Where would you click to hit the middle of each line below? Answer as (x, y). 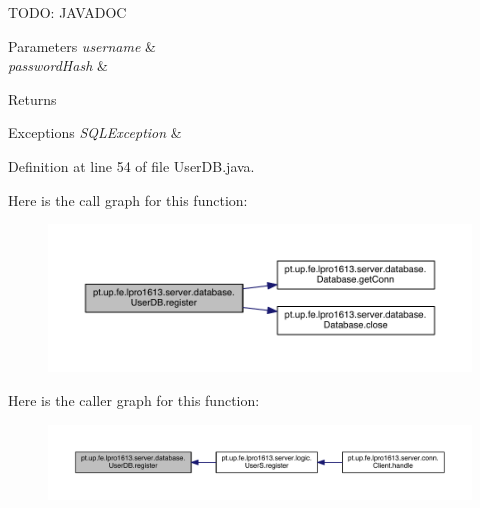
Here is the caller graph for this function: (134, 399)
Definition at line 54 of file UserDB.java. (131, 165)
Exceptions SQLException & (95, 132)
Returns (32, 98)
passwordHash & (58, 65)
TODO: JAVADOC (67, 12)
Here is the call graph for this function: (128, 199)
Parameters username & (82, 45)
